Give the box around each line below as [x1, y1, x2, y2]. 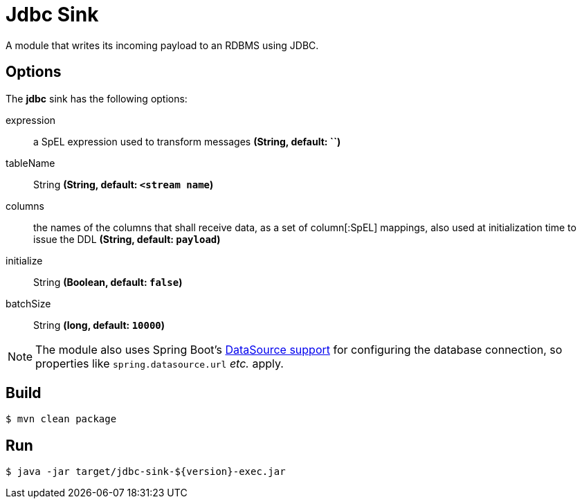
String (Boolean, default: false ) [33, 276, 183, 288]
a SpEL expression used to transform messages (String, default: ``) [33, 135, 341, 147]
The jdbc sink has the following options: [6, 92, 188, 105]
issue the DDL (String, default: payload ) [33, 233, 221, 245]
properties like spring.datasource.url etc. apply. [35, 356, 284, 370]
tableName [6, 156, 55, 169]
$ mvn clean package [6, 413, 117, 425]
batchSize [6, 297, 51, 309]
